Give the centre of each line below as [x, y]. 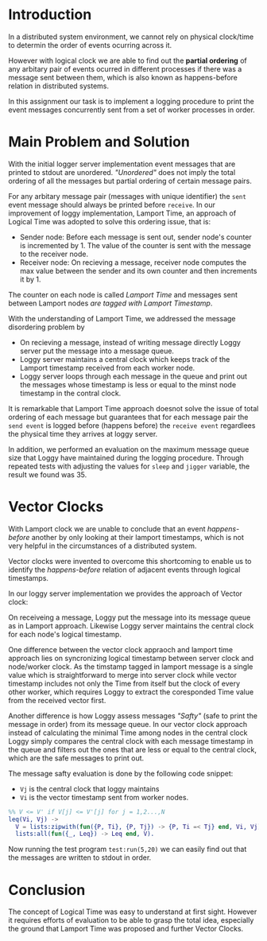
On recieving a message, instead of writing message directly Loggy [130, 342]
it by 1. [30, 279]
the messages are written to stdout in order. [80, 857]
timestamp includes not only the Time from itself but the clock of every [124, 683]
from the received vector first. [57, 700]
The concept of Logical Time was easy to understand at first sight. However [133, 912]
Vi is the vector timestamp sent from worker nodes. [104, 797]
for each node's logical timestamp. [65, 634]
